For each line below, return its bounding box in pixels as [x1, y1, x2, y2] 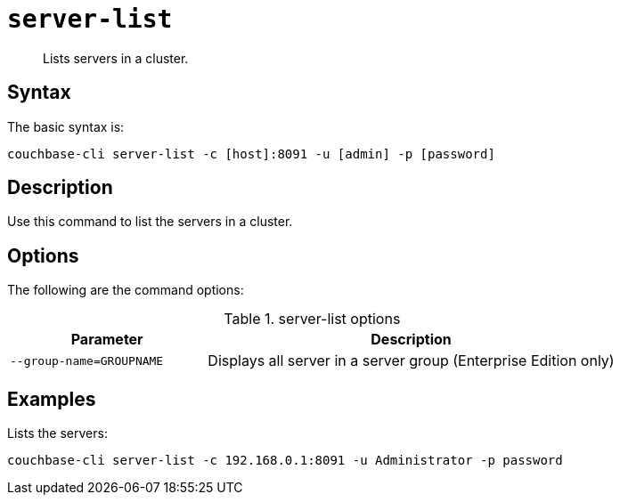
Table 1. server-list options [224, 310, 401, 328]
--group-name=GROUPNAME [10, 353, 164, 368]
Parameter [70, 330, 143, 349]
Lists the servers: [7, 425, 108, 441]
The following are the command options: [7, 282, 244, 298]
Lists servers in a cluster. [43, 50, 189, 66]
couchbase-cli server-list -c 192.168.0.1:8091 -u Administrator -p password [7, 453, 563, 468]
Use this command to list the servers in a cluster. [7, 214, 293, 230]
